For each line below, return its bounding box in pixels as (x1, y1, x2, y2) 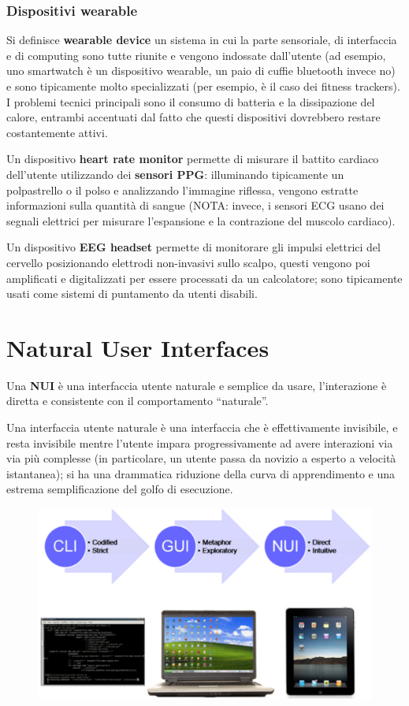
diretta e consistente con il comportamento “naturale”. (6, 392, 269, 409)
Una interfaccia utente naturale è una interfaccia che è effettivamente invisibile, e (6, 419, 398, 436)
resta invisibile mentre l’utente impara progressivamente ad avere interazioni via (6, 434, 393, 451)
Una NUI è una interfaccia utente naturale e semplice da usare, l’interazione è (6, 377, 387, 393)
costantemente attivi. (6, 124, 108, 140)
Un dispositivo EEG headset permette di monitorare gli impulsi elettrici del (6, 239, 381, 255)
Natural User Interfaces (6, 331, 270, 363)
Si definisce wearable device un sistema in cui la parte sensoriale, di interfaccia (6, 32, 397, 48)
